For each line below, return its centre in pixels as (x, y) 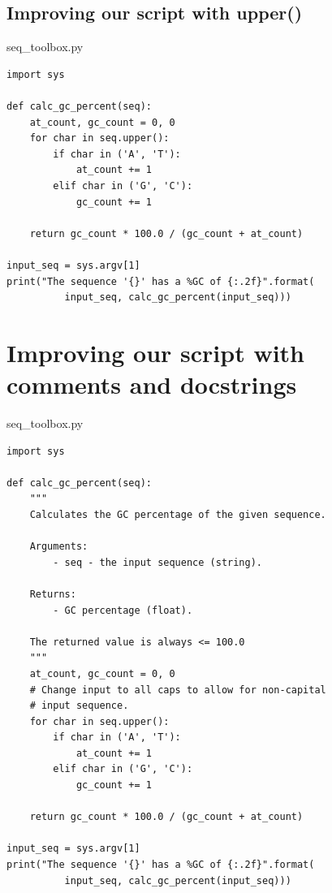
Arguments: (59, 547)
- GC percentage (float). (123, 610)
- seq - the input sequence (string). (157, 562)
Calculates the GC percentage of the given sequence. (178, 514)
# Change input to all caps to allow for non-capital (178, 690)
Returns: (53, 594)
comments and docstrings (152, 384)
